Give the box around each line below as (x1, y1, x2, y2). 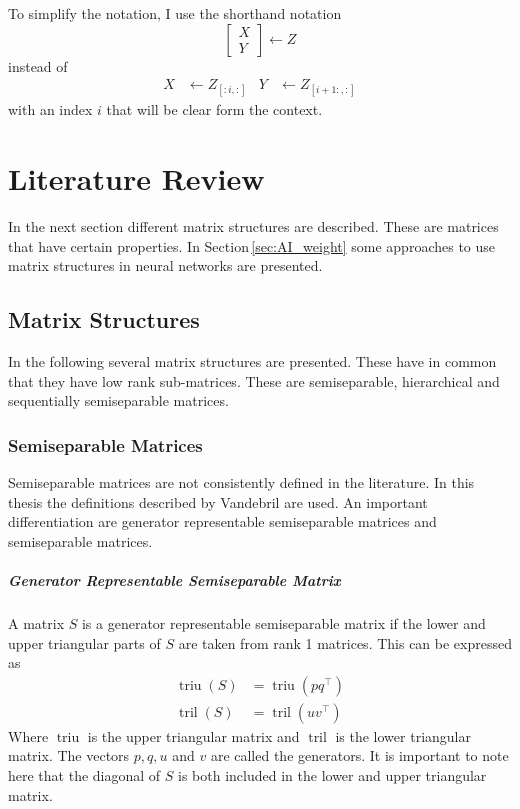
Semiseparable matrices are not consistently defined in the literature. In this (8, 472, 475, 493)
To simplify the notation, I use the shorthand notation (8, 3, 342, 23)
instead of (8, 55, 68, 76)
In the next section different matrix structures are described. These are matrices (8, 216, 499, 237)
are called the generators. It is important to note (210, 745, 509, 766)
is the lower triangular (335, 725, 471, 746)
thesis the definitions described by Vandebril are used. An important (8, 491, 428, 512)
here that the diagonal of (8, 765, 161, 786)
